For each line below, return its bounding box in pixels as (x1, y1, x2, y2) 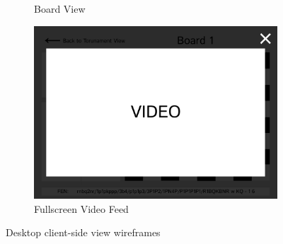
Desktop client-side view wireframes (6, 225, 161, 240)
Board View (34, 1, 86, 16)
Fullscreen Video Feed (34, 201, 129, 216)
